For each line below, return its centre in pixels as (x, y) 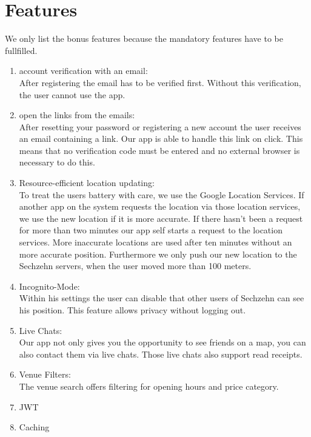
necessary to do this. (57, 162)
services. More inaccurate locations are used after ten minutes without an (155, 242)
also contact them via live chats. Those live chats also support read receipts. (161, 354)
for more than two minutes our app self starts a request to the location (151, 230)
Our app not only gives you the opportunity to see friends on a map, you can (162, 342)
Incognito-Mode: (49, 286)
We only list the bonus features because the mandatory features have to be (144, 38)
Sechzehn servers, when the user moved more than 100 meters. (135, 266)
